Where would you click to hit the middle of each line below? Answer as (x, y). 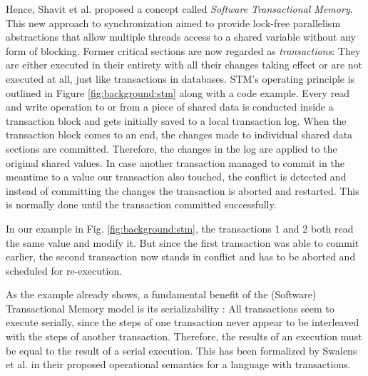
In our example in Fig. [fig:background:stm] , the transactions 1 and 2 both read (180, 228)
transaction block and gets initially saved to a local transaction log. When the (176, 120)
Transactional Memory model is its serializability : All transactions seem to (170, 308)
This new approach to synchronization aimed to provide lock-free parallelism (173, 22)
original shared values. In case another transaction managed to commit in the (175, 162)
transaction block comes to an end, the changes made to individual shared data (179, 134)
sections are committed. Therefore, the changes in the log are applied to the (172, 148)
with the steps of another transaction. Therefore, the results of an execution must (184, 336)
